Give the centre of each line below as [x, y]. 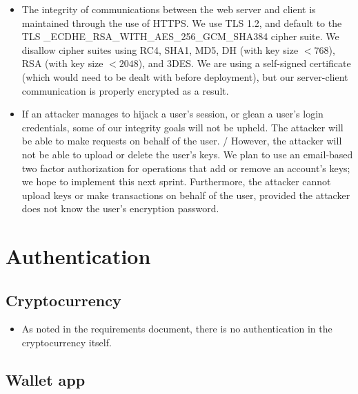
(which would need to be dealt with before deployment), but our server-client [185, 76]
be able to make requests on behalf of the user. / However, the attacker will [182, 141]
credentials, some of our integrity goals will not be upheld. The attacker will [182, 127]
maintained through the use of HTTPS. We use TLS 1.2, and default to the [182, 22]
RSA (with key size [62, 63]
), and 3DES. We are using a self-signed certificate [245, 63]
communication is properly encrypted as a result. [125, 90]
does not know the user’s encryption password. [120, 208]
